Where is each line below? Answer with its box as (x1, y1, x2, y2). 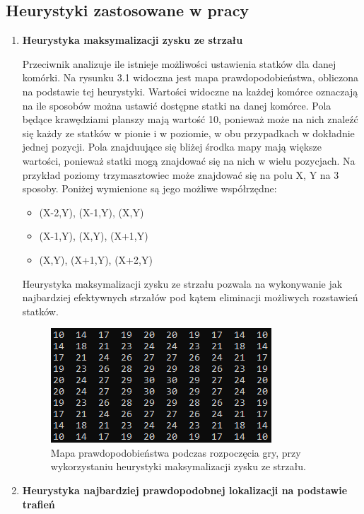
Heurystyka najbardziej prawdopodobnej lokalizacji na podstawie (22, 483, 348, 498)
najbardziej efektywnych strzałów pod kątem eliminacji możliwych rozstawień (22, 290, 358, 305)
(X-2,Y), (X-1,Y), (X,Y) (39, 204, 144, 219)
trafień (22, 496, 55, 511)
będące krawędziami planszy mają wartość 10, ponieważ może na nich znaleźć (22, 112, 358, 127)
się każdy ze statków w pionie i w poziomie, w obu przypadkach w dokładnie (22, 125, 355, 140)
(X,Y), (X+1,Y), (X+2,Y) (39, 252, 153, 267)
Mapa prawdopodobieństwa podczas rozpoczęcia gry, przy (50, 445, 301, 460)
